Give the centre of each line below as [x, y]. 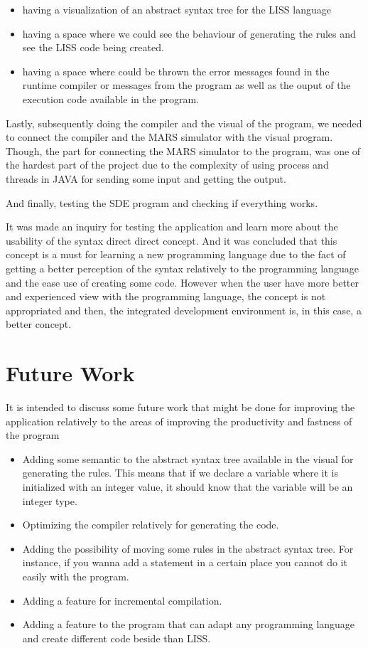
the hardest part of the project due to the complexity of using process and [167, 165]
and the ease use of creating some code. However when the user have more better [183, 282]
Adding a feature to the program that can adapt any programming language [189, 624]
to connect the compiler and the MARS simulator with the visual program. [169, 137]
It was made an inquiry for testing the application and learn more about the [172, 227]
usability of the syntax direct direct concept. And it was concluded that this [172, 240]
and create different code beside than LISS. [117, 638]
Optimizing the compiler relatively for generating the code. [151, 525]
